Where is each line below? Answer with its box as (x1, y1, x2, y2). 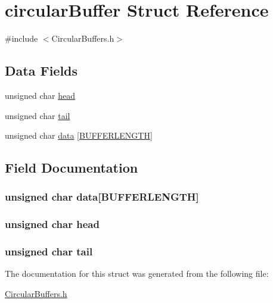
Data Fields (5, 61, 78, 80)
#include (5, 32, 38, 45)
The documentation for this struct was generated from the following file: (5, 267, 269, 280)
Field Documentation (5, 158, 138, 177)
